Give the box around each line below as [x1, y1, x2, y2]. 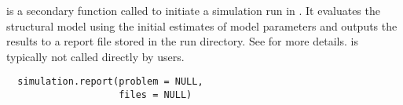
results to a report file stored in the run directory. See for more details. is [6, 33, 358, 49]
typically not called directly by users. [6, 48, 185, 64]
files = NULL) [119, 89, 192, 101]
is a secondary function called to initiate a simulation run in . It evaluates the [6, 2, 380, 18]
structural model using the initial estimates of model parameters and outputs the [6, 17, 398, 34]
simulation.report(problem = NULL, [17, 76, 203, 88]
